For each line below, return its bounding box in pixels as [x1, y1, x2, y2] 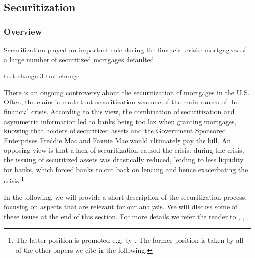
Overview [4, 25, 42, 37]
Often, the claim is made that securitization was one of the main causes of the [4, 97, 239, 107]
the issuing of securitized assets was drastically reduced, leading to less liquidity [4, 154, 244, 164]
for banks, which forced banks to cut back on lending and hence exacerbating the [4, 164, 248, 174]
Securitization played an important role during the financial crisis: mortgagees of [4, 45, 246, 54]
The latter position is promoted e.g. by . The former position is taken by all [15, 235, 244, 245]
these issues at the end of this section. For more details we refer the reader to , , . [4, 211, 249, 221]
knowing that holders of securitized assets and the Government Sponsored [4, 126, 226, 136]
